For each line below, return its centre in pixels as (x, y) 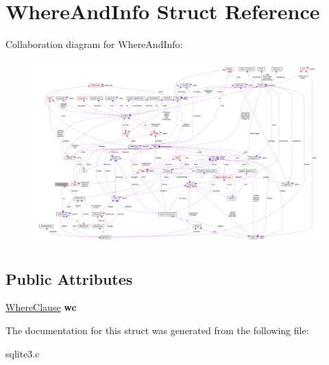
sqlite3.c (23, 353)
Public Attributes (69, 278)
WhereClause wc (41, 307)
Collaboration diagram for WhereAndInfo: (94, 44)
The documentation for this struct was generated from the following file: (157, 330)
